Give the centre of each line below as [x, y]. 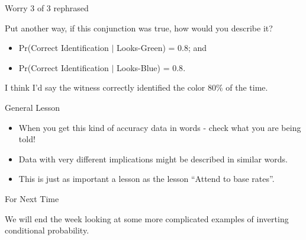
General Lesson [33, 107]
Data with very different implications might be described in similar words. [153, 159]
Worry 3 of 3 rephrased [47, 8]
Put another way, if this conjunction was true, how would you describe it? [139, 28]
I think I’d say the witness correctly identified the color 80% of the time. [136, 87]
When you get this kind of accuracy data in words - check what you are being [160, 127]
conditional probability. [47, 230]
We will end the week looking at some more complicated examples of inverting [147, 218]
